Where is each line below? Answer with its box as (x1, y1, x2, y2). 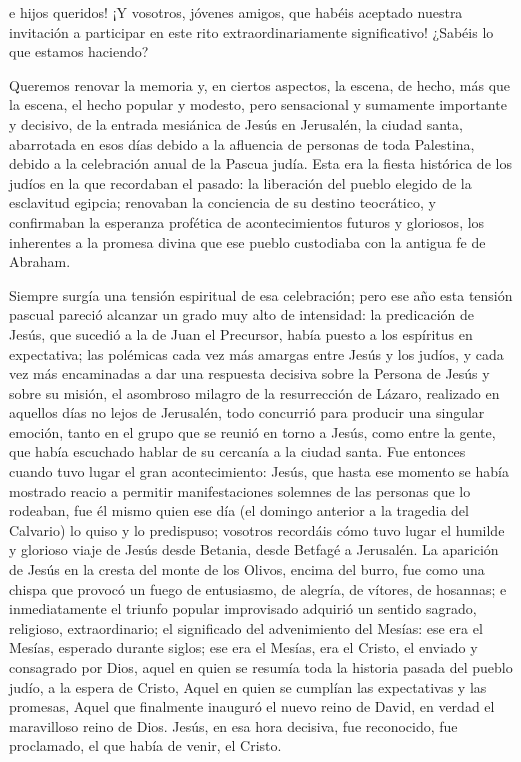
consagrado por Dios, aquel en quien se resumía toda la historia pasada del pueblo (9, 657, 513, 677)
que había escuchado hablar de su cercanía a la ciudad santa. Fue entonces (9, 441, 466, 462)
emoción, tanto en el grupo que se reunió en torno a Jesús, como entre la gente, (9, 421, 496, 442)
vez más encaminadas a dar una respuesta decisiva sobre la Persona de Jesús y (9, 363, 490, 384)
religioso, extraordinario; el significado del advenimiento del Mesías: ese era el (9, 617, 483, 638)
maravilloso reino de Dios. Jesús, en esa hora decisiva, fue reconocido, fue (9, 715, 458, 736)
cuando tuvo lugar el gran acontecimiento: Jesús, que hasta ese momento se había (9, 461, 509, 482)
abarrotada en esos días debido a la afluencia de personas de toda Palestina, (9, 133, 475, 154)
